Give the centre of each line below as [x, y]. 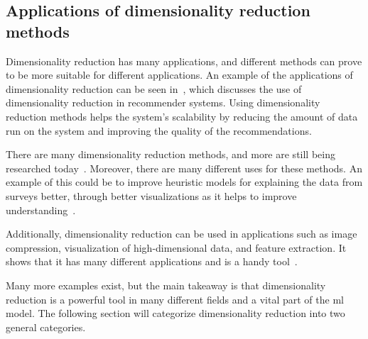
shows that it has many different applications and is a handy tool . [152, 261]
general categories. [46, 327]
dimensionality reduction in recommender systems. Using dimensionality [163, 102]
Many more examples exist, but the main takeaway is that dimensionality [166, 285]
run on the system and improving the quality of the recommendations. [159, 130]
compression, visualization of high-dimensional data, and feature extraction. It [176, 247]
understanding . [41, 210]
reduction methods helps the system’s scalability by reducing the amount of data [182, 116]
